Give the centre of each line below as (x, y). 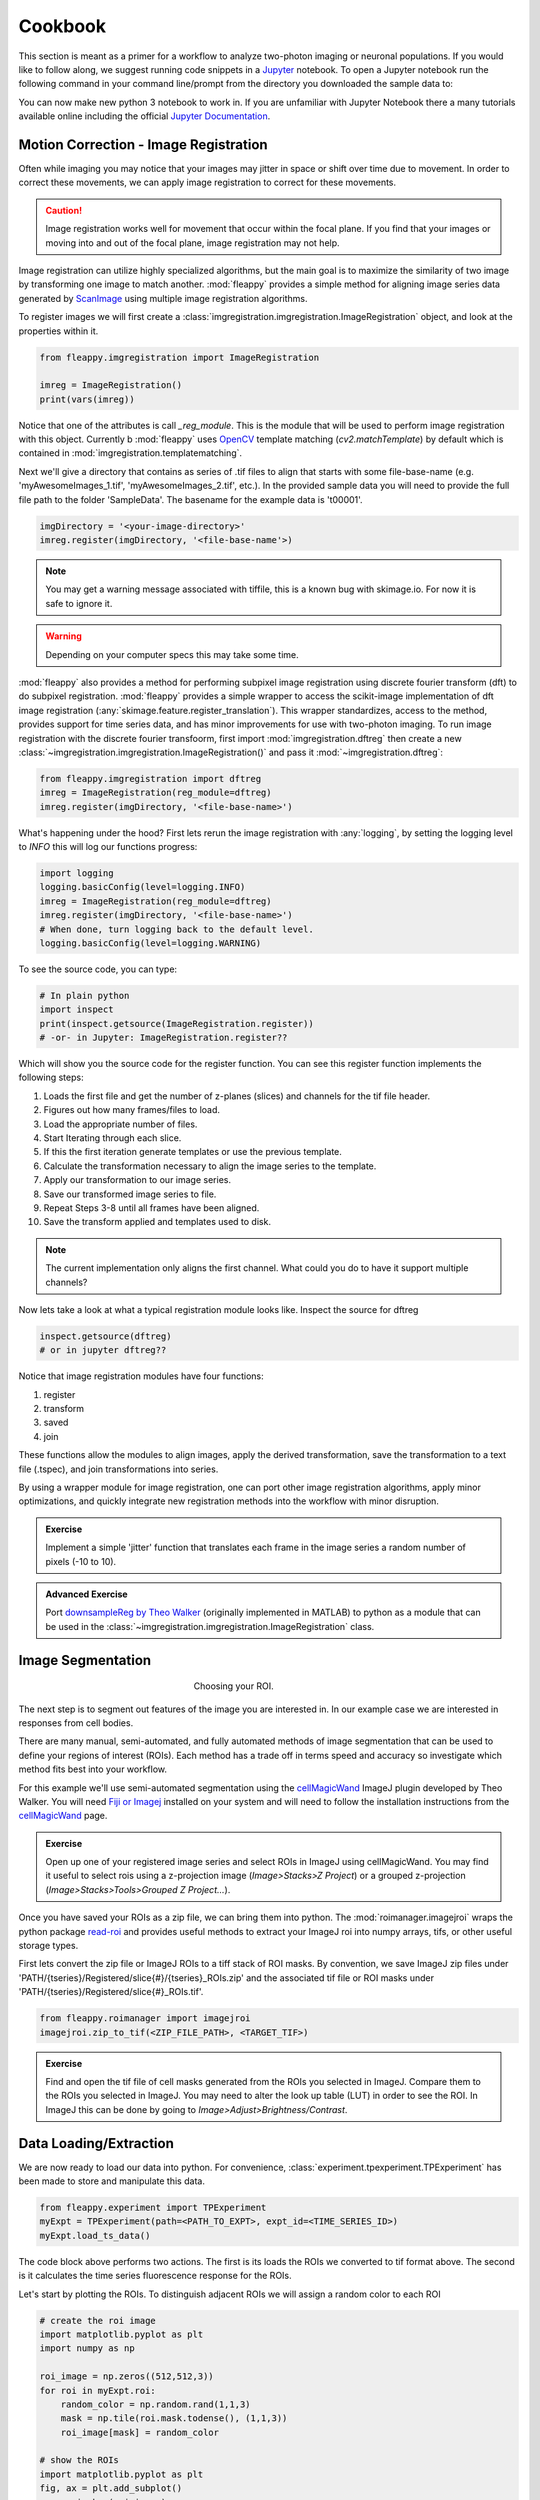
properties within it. (58, 331)
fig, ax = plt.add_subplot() (111, 2488)
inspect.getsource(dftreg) (105, 1336)
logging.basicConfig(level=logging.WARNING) (150, 943)
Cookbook (62, 26)
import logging (76, 873)
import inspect (76, 1009)
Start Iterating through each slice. (112, 1138)
